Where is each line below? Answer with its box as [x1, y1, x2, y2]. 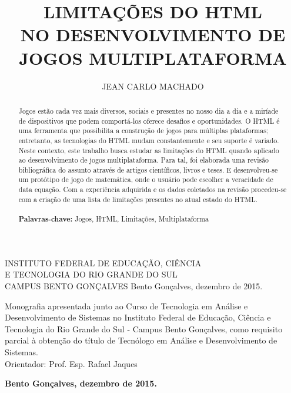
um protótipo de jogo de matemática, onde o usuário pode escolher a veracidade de [18, 174, 273, 184]
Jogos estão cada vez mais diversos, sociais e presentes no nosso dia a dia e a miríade [18, 105, 279, 115]
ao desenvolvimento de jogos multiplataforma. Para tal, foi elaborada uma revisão [18, 155, 269, 165]
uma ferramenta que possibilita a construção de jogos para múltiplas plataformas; [18, 126, 269, 136]
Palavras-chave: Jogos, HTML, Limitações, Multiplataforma [18, 214, 209, 224]
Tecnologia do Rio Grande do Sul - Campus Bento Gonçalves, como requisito [5, 322, 283, 335]
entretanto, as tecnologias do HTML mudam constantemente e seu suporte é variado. [18, 135, 279, 145]
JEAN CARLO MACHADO [102, 80, 204, 92]
